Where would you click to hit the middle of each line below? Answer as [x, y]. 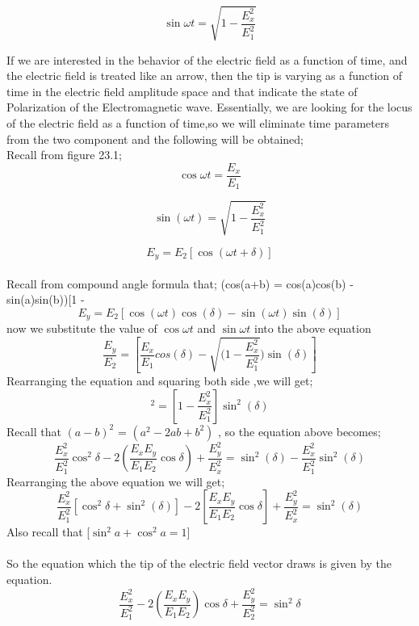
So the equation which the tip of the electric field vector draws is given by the [199, 563]
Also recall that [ [48, 532]
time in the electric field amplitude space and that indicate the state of [182, 91]
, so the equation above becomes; [300, 431]
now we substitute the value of [82, 328]
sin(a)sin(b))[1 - [46, 299]
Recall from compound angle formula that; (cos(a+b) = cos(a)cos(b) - [180, 283]
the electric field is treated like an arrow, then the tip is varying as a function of [205, 76]
